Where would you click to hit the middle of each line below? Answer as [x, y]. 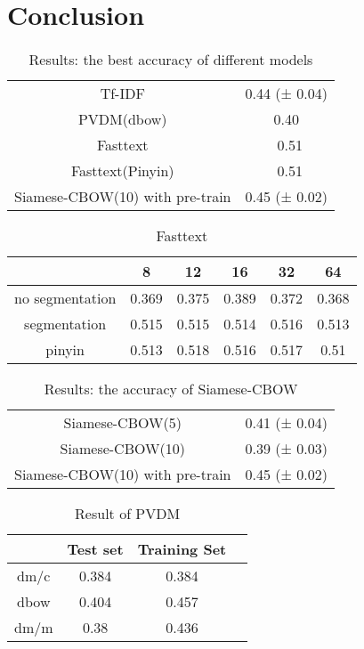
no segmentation [65, 298]
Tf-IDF [122, 93]
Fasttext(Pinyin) [122, 171]
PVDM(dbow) [122, 119]
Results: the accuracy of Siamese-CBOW [171, 389]
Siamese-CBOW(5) [122, 423]
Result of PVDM [128, 514]
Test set [95, 549]
